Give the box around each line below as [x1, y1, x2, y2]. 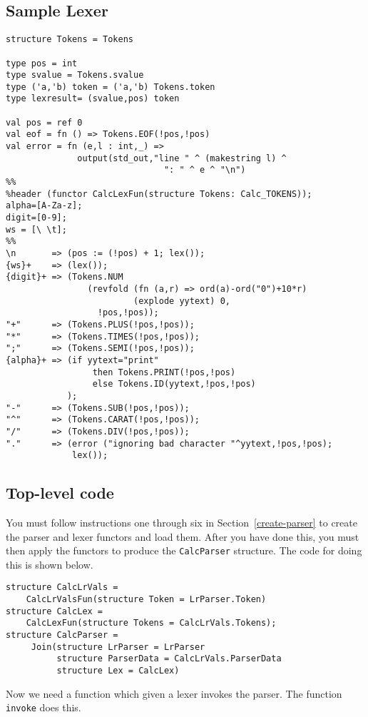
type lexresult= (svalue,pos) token [6, 93, 180, 104]
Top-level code [6, 482, 114, 504]
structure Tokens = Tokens [6, 34, 133, 45]
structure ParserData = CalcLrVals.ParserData [56, 654, 282, 664]
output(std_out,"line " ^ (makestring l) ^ [77, 153, 287, 163]
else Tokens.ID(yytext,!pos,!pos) [92, 379, 256, 390]
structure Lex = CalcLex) [56, 666, 180, 676]
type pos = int [6, 58, 78, 68]
